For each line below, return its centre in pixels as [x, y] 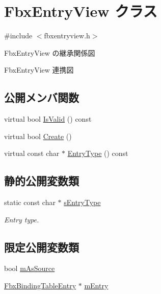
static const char [30, 202]
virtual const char [32, 153]
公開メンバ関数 [42, 97]
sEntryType [82, 202]
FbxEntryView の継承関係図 [50, 52]
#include [18, 36]
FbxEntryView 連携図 [39, 70]
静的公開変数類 [42, 181]
